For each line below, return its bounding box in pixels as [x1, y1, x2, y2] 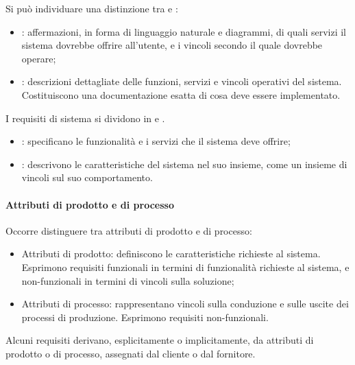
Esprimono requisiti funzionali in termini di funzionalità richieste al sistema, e [21, 259, 350, 274]
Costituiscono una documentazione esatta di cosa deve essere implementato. [21, 87, 341, 102]
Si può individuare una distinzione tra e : [5, 1, 178, 15]
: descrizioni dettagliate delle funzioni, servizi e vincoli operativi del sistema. [21, 74, 342, 89]
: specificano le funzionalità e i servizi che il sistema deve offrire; [21, 134, 291, 148]
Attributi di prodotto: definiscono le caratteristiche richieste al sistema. [21, 246, 321, 261]
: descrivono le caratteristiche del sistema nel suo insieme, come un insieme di [21, 156, 347, 171]
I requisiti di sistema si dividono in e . [5, 110, 165, 125]
